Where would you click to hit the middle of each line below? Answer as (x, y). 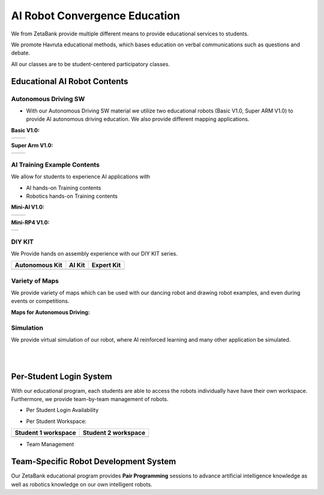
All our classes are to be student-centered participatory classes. (91, 64)
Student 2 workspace (114, 433)
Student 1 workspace (45, 433)
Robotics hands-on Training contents (72, 196)
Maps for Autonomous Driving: (50, 312)
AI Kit (77, 265)
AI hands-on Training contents (64, 188)
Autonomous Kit (38, 265)
